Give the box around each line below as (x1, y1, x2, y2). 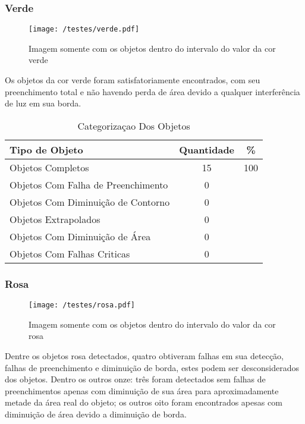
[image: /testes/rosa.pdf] (29, 301, 135, 310)
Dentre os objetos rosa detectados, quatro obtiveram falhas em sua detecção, (5, 349, 284, 362)
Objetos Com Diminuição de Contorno (10, 194, 170, 209)
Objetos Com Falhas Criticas (10, 246, 130, 260)
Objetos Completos (10, 160, 89, 174)
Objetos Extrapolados (10, 212, 100, 226)
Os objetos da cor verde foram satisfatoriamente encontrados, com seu (5, 74, 260, 86)
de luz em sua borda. (5, 97, 81, 109)
